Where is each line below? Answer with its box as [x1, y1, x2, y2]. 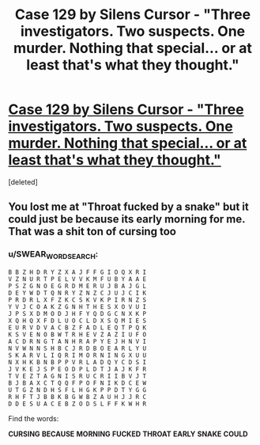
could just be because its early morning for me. [8, 212, 246, 226]
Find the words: [8, 413, 59, 423]
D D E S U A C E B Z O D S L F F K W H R [8, 400, 147, 408]
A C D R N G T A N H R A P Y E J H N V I [8, 337, 147, 345]
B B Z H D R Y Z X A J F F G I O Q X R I [8, 268, 147, 276]
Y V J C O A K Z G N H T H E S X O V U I [8, 302, 147, 310]
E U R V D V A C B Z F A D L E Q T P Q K [8, 323, 147, 332]
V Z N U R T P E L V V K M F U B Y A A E [8, 275, 147, 283]
